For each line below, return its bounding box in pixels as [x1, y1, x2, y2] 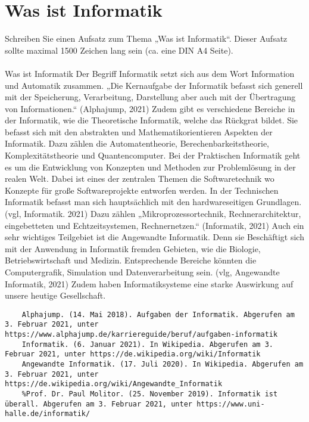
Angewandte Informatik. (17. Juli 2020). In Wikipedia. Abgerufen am [21, 360, 304, 369]
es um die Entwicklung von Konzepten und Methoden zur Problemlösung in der [5, 160, 296, 173]
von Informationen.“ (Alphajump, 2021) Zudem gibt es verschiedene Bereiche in [5, 102, 295, 114]
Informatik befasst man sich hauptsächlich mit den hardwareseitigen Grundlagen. [5, 196, 302, 208]
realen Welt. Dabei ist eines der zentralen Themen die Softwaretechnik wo [5, 172, 274, 185]
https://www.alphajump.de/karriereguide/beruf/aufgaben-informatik [5, 330, 278, 339]
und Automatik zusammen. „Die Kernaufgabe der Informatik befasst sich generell [5, 79, 303, 91]
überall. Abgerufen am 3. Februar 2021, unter [5, 399, 192, 408]
